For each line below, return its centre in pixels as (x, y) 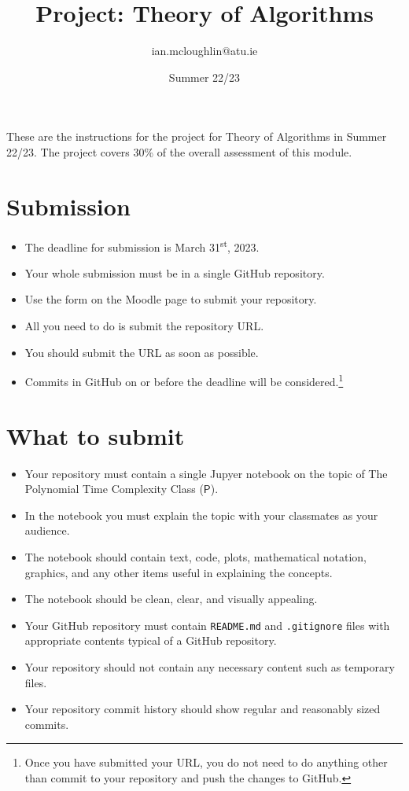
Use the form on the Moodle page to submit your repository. (171, 299)
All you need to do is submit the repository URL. (144, 326)
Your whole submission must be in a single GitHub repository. (175, 272)
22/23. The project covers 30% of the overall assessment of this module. (179, 151)
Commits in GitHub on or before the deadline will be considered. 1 (184, 380)
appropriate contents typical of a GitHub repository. (151, 640)
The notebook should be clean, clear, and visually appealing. (171, 599)
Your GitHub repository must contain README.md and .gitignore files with (207, 625)
